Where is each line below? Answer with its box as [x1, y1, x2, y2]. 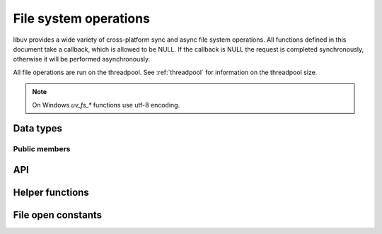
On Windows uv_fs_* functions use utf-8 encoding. [32, 100, 180, 109]
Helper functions [13, 186, 90, 198]
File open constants [13, 209, 103, 221]
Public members [13, 144, 71, 154]
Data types [13, 122, 63, 134]
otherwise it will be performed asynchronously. [13, 55, 151, 64]
